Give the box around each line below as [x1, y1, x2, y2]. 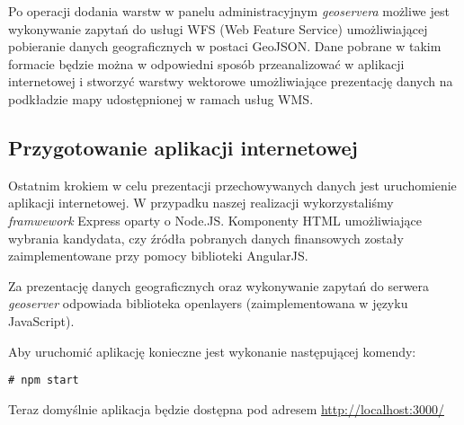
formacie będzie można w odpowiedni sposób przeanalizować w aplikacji [8, 54, 405, 73]
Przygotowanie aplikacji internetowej [8, 133, 358, 161]
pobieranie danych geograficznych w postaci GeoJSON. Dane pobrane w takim [8, 37, 442, 56]
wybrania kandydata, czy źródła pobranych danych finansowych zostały [8, 228, 404, 247]
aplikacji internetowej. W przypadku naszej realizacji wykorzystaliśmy [8, 193, 394, 212]
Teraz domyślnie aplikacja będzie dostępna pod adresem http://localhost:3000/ [8, 399, 444, 418]
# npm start [8, 374, 79, 387]
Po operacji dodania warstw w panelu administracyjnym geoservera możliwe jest [8, 2, 450, 20]
